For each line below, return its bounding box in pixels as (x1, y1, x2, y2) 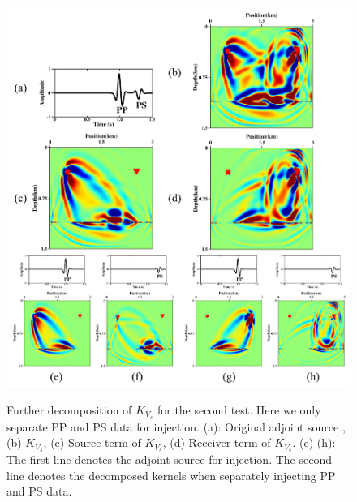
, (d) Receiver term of (162, 434, 271, 451)
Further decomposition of (6, 401, 132, 418)
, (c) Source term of (43, 434, 141, 451)
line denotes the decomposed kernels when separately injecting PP (6, 466, 336, 483)
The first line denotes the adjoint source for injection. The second (6, 451, 332, 468)
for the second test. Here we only (157, 401, 321, 418)
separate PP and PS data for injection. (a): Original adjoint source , (6, 418, 346, 435)
